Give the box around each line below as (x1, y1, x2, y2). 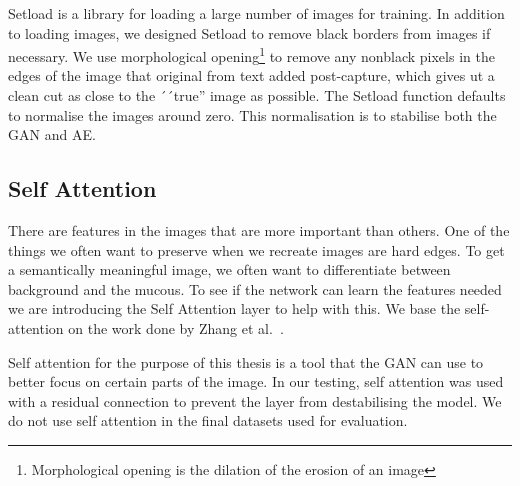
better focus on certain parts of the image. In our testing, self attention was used (8, 371, 504, 392)
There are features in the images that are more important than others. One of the (8, 220, 510, 241)
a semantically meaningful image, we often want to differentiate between (8, 259, 451, 280)
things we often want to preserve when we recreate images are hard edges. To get (8, 239, 505, 260)
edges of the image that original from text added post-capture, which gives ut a (8, 65, 495, 86)
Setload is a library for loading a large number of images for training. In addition (8, 3, 505, 23)
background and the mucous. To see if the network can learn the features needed (8, 278, 502, 299)
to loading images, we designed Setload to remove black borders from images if (8, 22, 491, 43)
